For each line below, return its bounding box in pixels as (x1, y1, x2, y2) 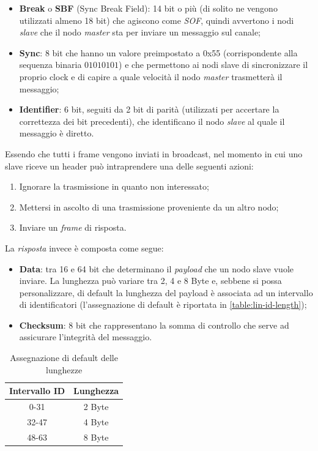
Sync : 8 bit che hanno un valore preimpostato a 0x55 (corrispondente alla (19, 46, 298, 59)
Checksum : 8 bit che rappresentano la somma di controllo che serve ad (19, 318, 289, 331)
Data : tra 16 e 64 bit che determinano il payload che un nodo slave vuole (19, 262, 294, 275)
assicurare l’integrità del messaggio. (19, 330, 152, 343)
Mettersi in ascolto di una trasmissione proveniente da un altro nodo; (19, 200, 279, 213)
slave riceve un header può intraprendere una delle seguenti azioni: (5, 159, 254, 172)
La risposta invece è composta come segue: (5, 241, 164, 254)
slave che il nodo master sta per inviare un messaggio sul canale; (19, 26, 261, 39)
